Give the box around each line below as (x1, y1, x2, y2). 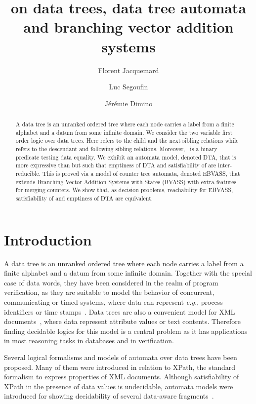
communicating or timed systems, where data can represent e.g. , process (4, 296, 223, 307)
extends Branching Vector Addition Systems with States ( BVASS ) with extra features (15, 177, 237, 186)
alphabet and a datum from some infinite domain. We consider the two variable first (15, 128, 233, 136)
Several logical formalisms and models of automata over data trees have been (4, 352, 237, 362)
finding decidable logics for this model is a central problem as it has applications (4, 325, 248, 336)
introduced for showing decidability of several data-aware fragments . (4, 391, 214, 401)
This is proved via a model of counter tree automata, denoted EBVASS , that (43, 169, 240, 178)
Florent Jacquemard (98, 65, 159, 75)
